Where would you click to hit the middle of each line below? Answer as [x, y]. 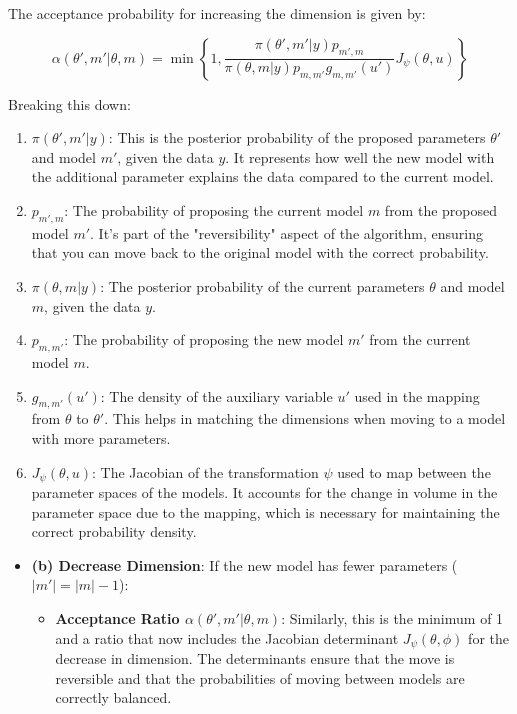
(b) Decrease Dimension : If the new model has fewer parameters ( [244, 564]
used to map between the [414, 471]
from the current [420, 339]
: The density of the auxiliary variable [216, 395]
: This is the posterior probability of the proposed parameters [297, 137]
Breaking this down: [69, 103]
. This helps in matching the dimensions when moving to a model [305, 418]
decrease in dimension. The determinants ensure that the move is [255, 657]
